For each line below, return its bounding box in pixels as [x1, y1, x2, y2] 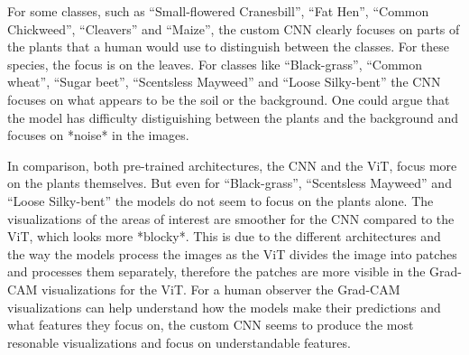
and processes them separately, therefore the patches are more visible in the [7, 262, 426, 281]
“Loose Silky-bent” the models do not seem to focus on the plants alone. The [7, 191, 434, 210]
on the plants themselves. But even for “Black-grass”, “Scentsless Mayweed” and [7, 173, 452, 192]
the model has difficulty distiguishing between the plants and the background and [7, 107, 459, 126]
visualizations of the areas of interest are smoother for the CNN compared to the [7, 209, 455, 228]
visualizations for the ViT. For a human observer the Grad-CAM [41, 279, 400, 298]
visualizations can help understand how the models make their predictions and [7, 297, 441, 316]
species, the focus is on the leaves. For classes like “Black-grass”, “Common [7, 54, 423, 73]
